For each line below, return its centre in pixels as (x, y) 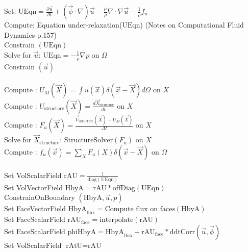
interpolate (117, 220)
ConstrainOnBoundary (40, 197)
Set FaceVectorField (35, 208)
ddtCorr (182, 232)
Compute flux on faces (140, 209)
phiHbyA (82, 232)
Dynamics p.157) (30, 34)
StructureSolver (89, 141)
